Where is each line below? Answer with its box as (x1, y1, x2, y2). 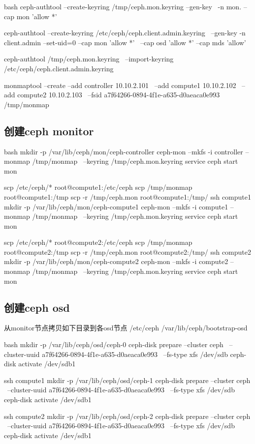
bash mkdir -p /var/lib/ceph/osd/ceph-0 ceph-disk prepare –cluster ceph (4, 339, 223, 350)
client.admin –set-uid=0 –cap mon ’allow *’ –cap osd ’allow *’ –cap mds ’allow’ (4, 37, 246, 47)
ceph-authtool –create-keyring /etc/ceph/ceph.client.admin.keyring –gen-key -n (4, 28, 246, 38)
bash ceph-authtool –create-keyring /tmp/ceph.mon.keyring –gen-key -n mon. (4, 1, 242, 11)
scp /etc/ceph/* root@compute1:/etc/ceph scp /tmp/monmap (4, 182, 192, 192)
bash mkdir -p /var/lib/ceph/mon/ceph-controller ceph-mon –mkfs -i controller (4, 146, 243, 156)
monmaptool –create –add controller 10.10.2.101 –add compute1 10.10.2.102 (4, 80, 236, 90)
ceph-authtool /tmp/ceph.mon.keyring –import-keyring (4, 54, 174, 64)
